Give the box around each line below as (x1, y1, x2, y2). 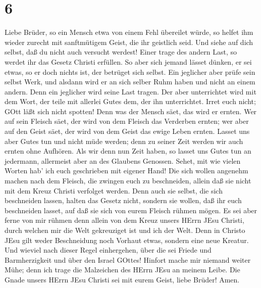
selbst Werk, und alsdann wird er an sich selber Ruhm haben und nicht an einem (5, 76, 255, 87)
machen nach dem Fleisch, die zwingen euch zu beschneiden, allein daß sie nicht (5, 175, 251, 186)
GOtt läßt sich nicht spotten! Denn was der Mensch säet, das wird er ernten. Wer (5, 106, 257, 116)
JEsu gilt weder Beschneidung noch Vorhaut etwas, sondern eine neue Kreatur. (5, 234, 249, 245)
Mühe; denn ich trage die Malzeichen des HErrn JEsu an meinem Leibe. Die (5, 264, 240, 275)
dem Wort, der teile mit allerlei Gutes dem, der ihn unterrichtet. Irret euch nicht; (5, 96, 256, 107)
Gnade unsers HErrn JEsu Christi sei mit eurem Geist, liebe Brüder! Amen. (5, 274, 240, 284)
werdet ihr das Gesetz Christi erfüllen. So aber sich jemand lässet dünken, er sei (5, 56, 252, 67)
